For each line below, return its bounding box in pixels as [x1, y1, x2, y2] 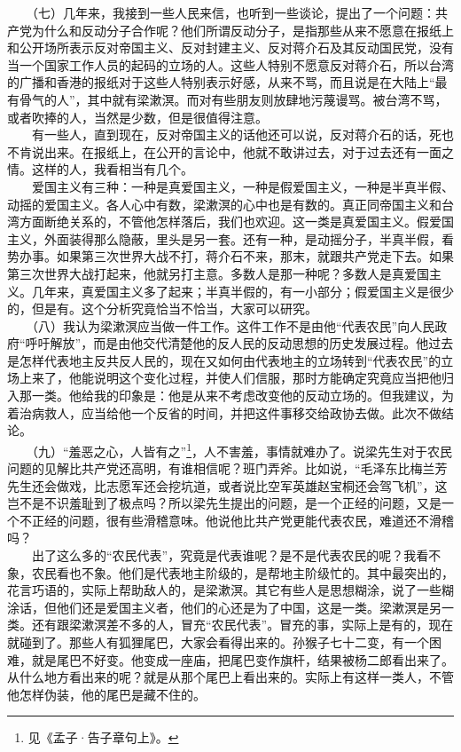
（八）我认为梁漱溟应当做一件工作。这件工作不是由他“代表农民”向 [31, 316, 410, 335]
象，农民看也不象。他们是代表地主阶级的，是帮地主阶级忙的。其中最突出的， [7, 563, 454, 582]
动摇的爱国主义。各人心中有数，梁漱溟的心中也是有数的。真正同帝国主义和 [7, 194, 441, 213]
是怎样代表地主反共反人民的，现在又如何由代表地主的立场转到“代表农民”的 [7, 351, 441, 369]
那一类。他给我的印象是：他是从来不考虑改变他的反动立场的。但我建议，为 [19, 386, 454, 405]
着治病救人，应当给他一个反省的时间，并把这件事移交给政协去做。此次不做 [7, 403, 441, 422]
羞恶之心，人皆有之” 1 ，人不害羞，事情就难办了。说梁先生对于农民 [68, 439, 453, 460]
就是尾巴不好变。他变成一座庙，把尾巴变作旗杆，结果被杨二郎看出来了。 [31, 650, 454, 669]
